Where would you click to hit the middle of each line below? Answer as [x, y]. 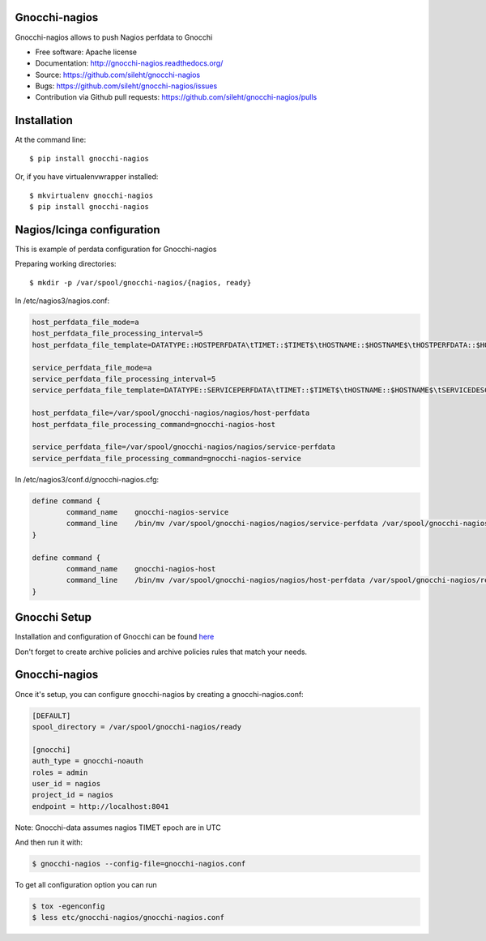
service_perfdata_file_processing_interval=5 [124, 379]
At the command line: [51, 140]
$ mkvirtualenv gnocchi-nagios [92, 195]
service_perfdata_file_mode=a [92, 368]
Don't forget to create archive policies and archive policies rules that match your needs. [161, 652]
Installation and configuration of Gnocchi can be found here [115, 637]
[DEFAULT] [51, 716]
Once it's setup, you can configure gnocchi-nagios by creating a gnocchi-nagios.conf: [159, 694]
